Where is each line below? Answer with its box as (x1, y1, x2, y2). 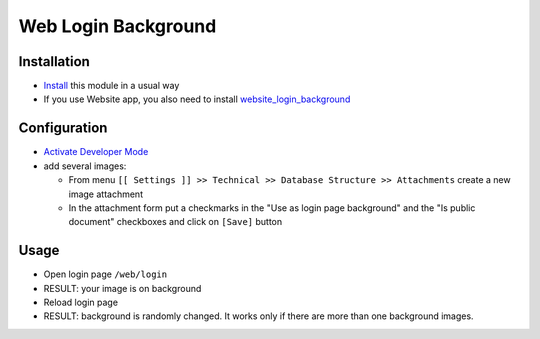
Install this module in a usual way (43, 80, 180, 92)
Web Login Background (18, 15, 217, 37)
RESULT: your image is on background (43, 282, 202, 294)
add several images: (43, 160, 127, 172)
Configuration (18, 120, 108, 137)
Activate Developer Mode (43, 146, 149, 158)
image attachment (68, 188, 144, 200)
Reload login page (43, 296, 119, 308)
